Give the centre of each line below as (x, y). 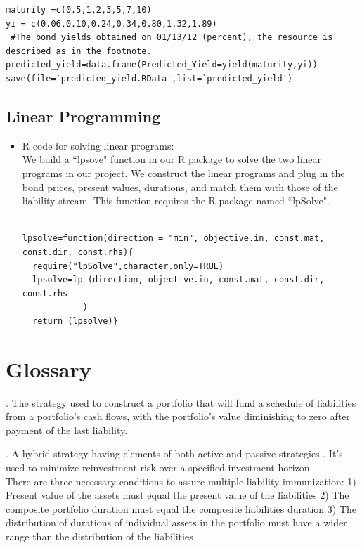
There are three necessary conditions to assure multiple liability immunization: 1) (181, 481)
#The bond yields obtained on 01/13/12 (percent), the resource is (172, 38)
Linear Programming (83, 116)
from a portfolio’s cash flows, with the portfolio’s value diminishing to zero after (178, 416)
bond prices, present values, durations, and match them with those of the (180, 187)
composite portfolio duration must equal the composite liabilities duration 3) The (181, 508)
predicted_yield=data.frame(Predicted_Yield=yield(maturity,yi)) (162, 65)
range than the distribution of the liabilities (99, 536)
